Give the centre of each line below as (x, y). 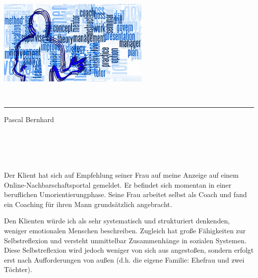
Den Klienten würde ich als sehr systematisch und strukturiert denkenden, (117, 221)
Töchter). (18, 269)
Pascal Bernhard (29, 119)
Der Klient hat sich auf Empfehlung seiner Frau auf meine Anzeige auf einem (121, 175)
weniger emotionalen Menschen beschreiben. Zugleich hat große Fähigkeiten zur (125, 231)
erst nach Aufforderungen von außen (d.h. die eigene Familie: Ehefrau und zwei (124, 259)
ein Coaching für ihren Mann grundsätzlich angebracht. (88, 204)
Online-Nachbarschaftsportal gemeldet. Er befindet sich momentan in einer (118, 184)
